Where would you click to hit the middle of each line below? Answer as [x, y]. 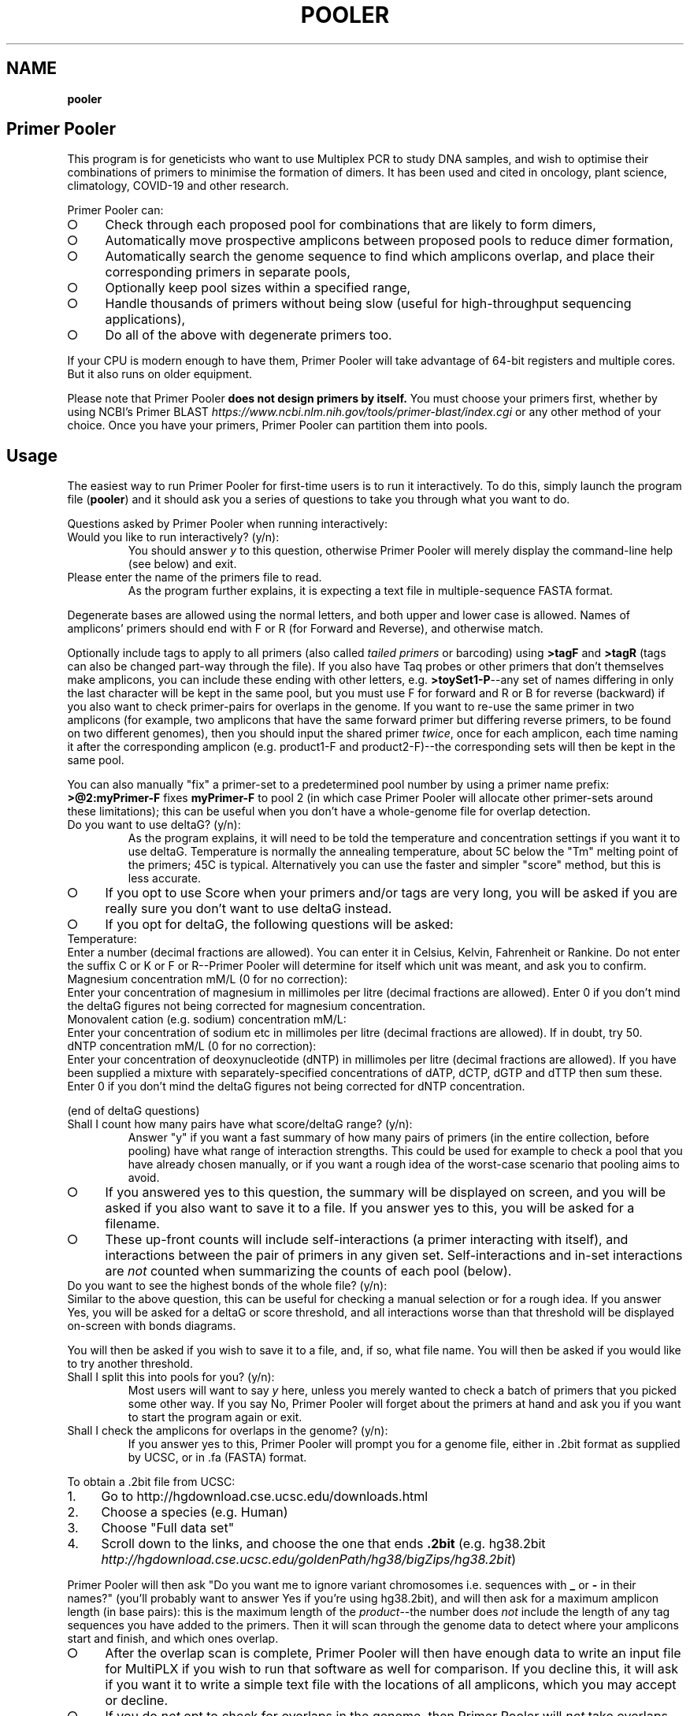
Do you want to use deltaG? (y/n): [154, 825]
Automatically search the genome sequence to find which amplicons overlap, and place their [380, 256]
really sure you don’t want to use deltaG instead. [249, 909]
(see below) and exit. [182, 564]
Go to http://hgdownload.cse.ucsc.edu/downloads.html [265, 1497]
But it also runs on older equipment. [160, 374]
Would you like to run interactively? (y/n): [173, 537]
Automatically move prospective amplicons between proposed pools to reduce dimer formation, [389, 241]
